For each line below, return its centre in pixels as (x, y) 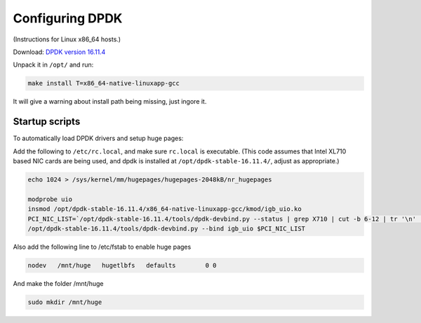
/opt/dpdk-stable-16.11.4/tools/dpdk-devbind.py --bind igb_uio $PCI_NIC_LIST (166, 228)
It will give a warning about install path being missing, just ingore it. (110, 102)
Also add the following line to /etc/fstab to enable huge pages (102, 247)
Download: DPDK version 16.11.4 (59, 52)
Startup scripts (47, 122)
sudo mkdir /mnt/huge (65, 302)
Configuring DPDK (68, 18)
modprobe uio (50, 199)
